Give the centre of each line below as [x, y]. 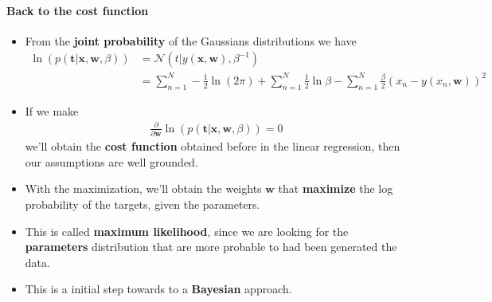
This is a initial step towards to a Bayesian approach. [158, 289]
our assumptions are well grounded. [111, 161]
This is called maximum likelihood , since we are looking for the [187, 231]
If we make [52, 110]
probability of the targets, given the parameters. [143, 204]
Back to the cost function [78, 10]
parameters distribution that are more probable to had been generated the [211, 247]
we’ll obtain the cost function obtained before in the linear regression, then [213, 146]
